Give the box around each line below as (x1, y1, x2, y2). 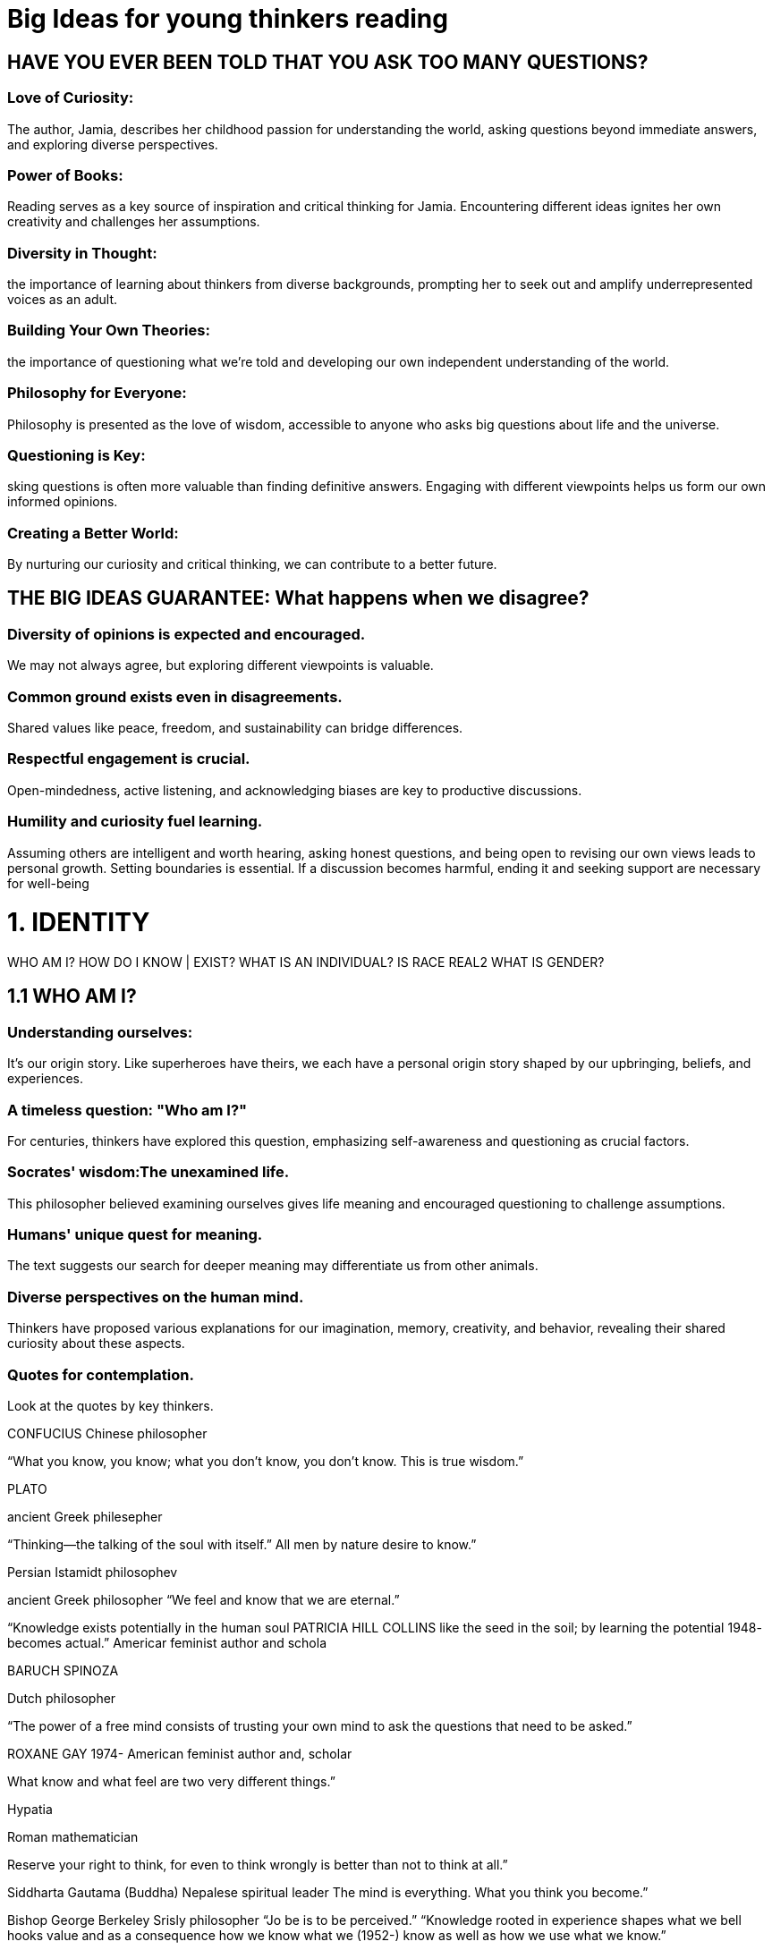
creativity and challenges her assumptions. (7, 214, 260, 230)
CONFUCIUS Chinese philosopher (7, 1425, 208, 1441)
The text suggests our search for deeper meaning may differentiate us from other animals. (7, 1258, 539, 1274)
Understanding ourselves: (7, 1022, 193, 1041)
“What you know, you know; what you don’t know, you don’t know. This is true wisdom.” (7, 1453, 524, 1469)
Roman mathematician (7, 1828, 139, 1844)
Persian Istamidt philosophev (7, 1564, 178, 1580)
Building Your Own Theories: (7, 321, 210, 340)
